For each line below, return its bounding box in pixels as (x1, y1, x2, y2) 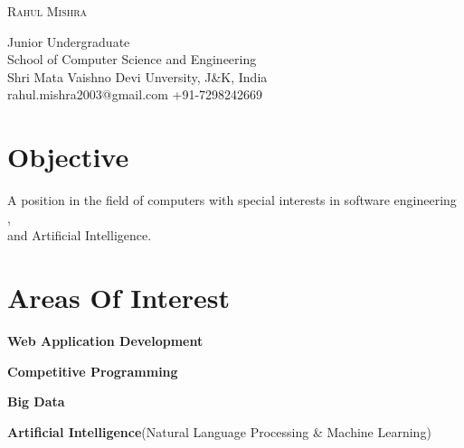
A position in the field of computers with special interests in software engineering (7, 191, 457, 210)
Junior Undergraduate (7, 32, 130, 51)
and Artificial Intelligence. (7, 226, 152, 245)
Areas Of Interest (7, 279, 230, 316)
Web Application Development (7, 331, 204, 350)
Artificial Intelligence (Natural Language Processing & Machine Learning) (7, 422, 431, 441)
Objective (7, 138, 129, 175)
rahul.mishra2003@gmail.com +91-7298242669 (7, 85, 263, 104)
